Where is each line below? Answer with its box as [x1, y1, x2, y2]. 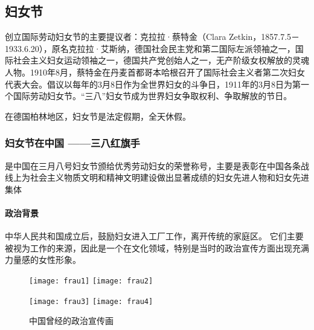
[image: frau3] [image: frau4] [29, 297, 153, 306]
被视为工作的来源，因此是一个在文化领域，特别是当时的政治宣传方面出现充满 [5, 241, 309, 254]
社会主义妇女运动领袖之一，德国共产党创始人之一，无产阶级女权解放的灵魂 [13, 54, 309, 66]
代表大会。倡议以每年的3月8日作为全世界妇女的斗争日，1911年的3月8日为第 [5, 77, 301, 90]
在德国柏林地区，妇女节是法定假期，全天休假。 [5, 109, 191, 122]
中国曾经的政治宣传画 [29, 314, 114, 327]
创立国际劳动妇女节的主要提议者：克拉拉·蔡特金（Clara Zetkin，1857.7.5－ [5, 30, 300, 43]
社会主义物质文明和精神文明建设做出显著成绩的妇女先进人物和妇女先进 [30, 171, 309, 184]
